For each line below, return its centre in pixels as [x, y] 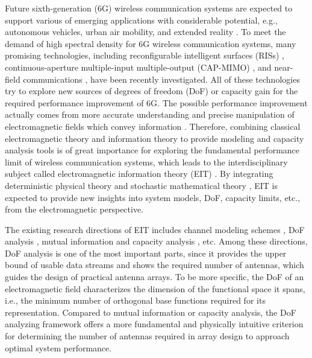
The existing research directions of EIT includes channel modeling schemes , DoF [155, 229]
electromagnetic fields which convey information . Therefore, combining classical [153, 126]
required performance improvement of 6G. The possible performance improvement [156, 102]
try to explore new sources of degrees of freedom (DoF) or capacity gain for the [151, 91]
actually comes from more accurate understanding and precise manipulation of [150, 114]
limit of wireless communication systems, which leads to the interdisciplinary [146, 161]
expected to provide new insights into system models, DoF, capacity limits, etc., [153, 197]
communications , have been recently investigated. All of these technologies [161, 79]
